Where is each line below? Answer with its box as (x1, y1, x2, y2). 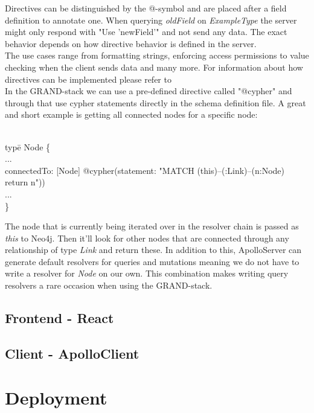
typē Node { (5, 140, 51, 153)
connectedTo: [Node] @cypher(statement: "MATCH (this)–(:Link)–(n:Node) (5, 164, 284, 176)
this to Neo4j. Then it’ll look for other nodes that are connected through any (5, 231, 289, 244)
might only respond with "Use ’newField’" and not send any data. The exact (5, 25, 287, 38)
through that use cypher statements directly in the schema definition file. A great (5, 96, 306, 109)
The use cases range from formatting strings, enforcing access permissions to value (5, 49, 309, 62)
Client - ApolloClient (5, 344, 139, 362)
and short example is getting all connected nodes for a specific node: (5, 108, 258, 121)
